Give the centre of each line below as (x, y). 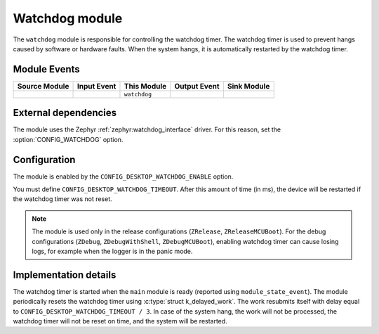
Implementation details (65, 275)
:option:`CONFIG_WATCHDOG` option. (68, 139)
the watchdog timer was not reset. (62, 199)
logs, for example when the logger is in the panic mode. (112, 251)
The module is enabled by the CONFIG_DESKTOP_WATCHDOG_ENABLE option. (123, 176)
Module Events (46, 69)
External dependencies (65, 113)
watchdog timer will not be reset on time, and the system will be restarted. (120, 321)
